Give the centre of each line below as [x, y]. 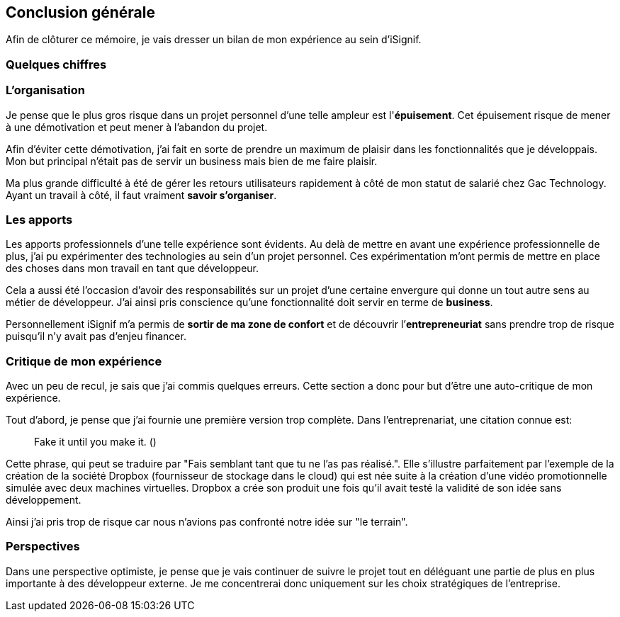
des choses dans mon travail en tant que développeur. [133, 268]
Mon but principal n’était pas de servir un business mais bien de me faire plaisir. [192, 161]
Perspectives [43, 547]
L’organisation [45, 90]
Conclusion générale [81, 12]
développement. [44, 500]
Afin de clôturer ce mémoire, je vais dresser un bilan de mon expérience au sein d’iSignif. [214, 40]
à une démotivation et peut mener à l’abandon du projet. [137, 127]
